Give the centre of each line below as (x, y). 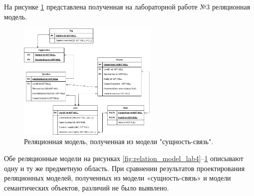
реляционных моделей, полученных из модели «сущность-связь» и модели (118, 178)
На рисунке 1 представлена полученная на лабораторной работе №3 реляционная (127, 6)
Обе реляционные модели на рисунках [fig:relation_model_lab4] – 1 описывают (124, 158)
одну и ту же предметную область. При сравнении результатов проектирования (125, 168)
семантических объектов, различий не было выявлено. (87, 187)
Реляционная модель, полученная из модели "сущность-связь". (119, 141)
